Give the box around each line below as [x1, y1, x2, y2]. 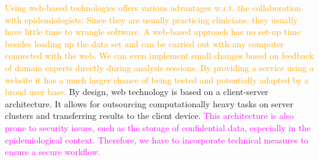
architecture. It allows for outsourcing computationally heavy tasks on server [5, 97, 294, 110]
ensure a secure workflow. [5, 145, 101, 158]
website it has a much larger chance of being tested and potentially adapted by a [5, 73, 309, 86]
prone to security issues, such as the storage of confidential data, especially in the [5, 121, 311, 134]
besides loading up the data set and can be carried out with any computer [5, 37, 284, 50]
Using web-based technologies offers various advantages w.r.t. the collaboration [5, 1, 301, 13]
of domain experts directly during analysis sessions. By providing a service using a [5, 61, 314, 74]
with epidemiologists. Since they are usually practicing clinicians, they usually [5, 13, 298, 26]
